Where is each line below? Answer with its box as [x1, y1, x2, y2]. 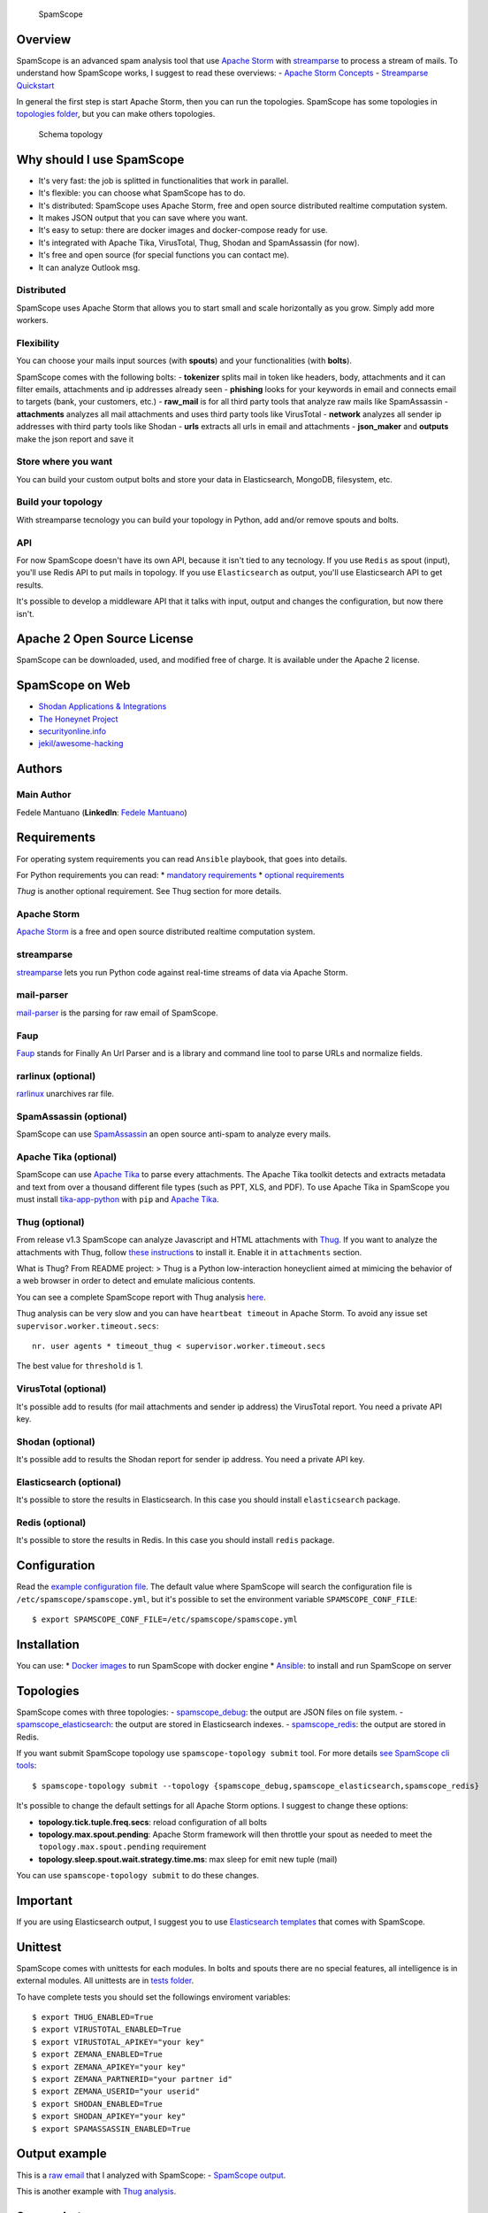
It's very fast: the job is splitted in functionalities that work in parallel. [38, 175, 289, 186]
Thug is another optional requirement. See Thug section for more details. [16, 886, 282, 897]
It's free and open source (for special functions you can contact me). [38, 250, 290, 260]
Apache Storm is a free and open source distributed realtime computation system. [16, 926, 316, 937]
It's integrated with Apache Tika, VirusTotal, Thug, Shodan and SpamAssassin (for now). [38, 237, 360, 248]
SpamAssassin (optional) [16, 1110, 127, 1122]
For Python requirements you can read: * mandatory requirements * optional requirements [16, 869, 345, 880]
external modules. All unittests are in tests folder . [16, 1975, 194, 1986]
